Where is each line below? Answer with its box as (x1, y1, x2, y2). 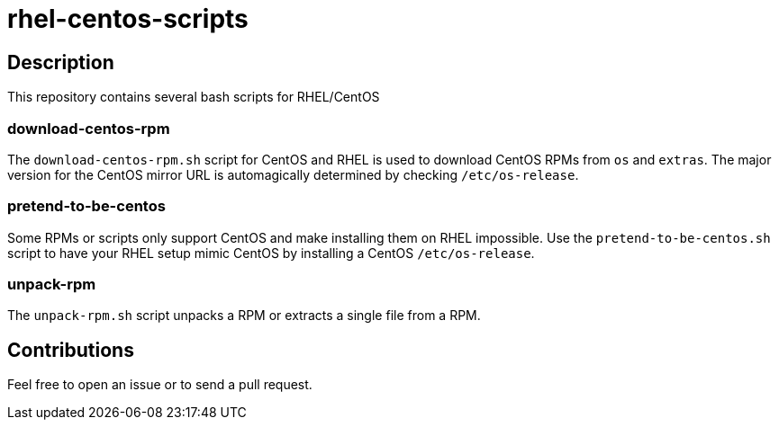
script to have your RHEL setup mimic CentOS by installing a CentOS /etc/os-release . (7, 245, 535, 261)
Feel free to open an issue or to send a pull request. (7, 377, 313, 393)
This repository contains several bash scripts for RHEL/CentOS (7, 89, 380, 105)
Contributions (7, 338, 134, 361)
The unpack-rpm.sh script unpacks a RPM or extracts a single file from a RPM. (7, 307, 481, 324)
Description (7, 50, 114, 74)
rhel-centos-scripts (7, 4, 249, 34)
